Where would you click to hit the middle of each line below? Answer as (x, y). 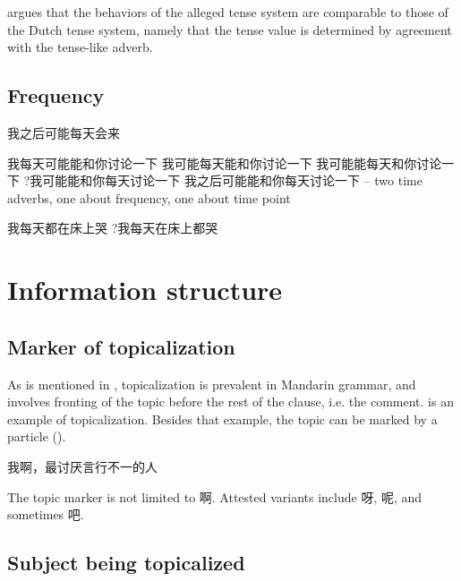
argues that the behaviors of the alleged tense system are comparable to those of (228, 12)
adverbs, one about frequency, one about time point (149, 197)
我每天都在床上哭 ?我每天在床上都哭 (113, 228)
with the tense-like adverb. (80, 47)
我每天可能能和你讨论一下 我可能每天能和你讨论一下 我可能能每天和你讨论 (225, 162)
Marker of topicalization (121, 346)
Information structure (145, 290)
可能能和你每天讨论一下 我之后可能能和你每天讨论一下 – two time (232, 180)
